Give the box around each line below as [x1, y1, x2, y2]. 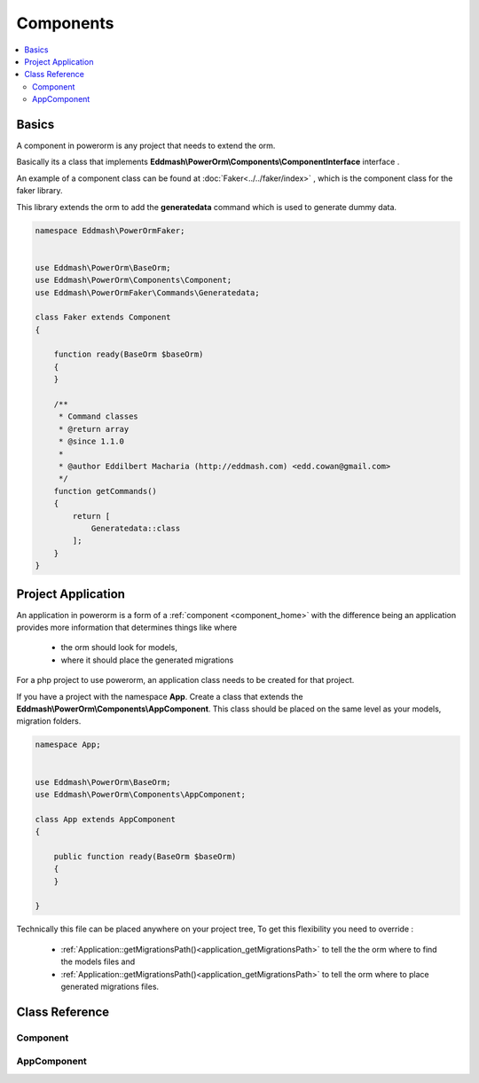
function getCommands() [53, 486, 157, 496]
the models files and [60, 956, 136, 967]
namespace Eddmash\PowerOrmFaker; [35, 225, 185, 235]
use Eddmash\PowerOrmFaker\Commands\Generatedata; [35, 287, 261, 297]
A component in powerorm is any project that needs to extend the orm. [16, 140, 276, 151]
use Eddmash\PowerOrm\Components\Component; [35, 275, 232, 286]
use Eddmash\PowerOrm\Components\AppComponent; [35, 789, 246, 799]
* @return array [58, 424, 130, 434]
